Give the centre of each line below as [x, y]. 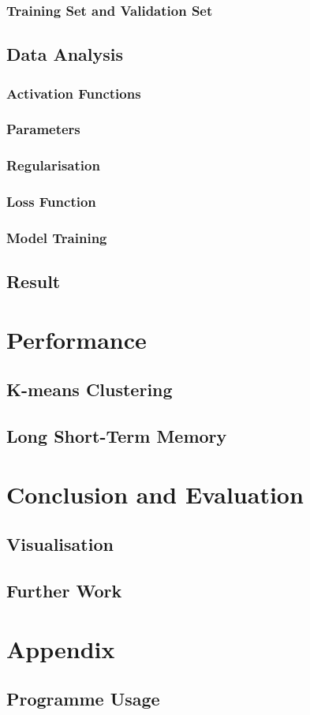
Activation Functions [74, 93]
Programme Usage [83, 699]
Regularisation [53, 165]
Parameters [43, 129]
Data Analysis [65, 54]
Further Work [64, 591]
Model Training [57, 237]
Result [34, 281]
